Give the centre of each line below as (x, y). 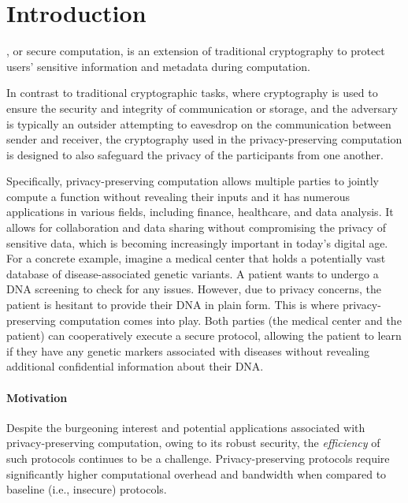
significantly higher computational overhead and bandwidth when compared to (197, 473)
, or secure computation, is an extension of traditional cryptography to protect (196, 51)
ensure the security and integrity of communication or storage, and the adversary (202, 108)
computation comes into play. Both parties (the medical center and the (230, 320)
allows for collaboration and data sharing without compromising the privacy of (196, 227)
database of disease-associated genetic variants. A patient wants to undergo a (193, 273)
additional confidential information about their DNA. (135, 366)
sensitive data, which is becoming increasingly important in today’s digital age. (197, 242)
